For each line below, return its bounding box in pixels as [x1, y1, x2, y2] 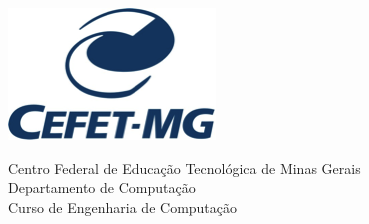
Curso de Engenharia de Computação [8, 196, 238, 217]
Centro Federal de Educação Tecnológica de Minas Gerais [8, 157, 361, 178]
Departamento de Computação [8, 177, 196, 198]
